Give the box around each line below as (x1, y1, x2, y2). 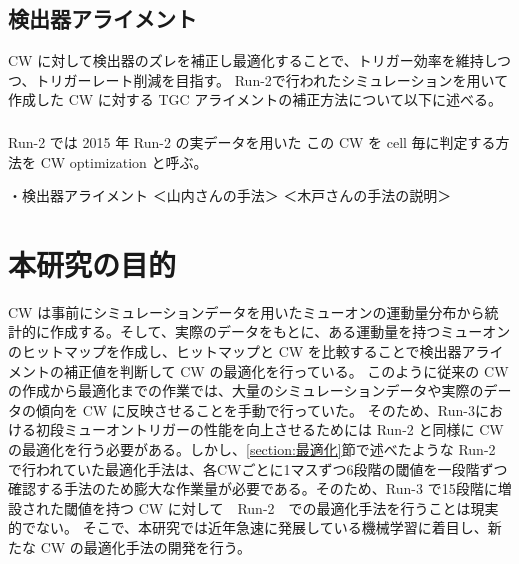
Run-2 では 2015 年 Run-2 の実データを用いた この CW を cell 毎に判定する (8, 131, 496, 152)
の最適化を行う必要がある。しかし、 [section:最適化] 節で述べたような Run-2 (8, 438, 496, 459)
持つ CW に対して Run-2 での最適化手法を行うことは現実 (105, 497, 499, 518)
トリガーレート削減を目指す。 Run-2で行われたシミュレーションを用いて (35, 69, 509, 90)
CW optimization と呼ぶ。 (40, 151, 208, 172)
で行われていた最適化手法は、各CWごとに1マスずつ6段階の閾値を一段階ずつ (8, 458, 508, 479)
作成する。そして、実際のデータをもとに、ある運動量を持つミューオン (49, 321, 511, 342)
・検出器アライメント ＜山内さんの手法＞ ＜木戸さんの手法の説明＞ (8, 185, 452, 206)
